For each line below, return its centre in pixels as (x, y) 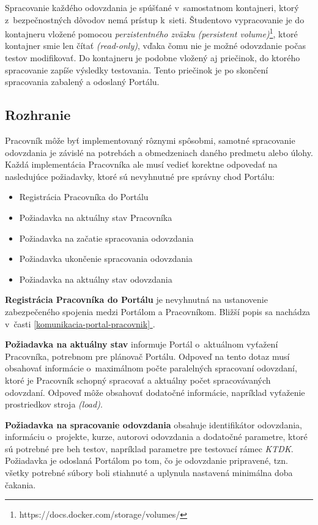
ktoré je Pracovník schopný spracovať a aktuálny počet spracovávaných (138, 380)
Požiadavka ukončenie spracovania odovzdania (106, 259)
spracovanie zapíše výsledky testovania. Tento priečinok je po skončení (137, 69)
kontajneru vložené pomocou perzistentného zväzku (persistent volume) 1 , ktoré (151, 33)
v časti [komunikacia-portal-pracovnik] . (80, 323)
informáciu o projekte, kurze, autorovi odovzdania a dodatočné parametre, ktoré (156, 437)
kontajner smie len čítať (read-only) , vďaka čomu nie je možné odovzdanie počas (155, 46)
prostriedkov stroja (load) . (54, 404)
